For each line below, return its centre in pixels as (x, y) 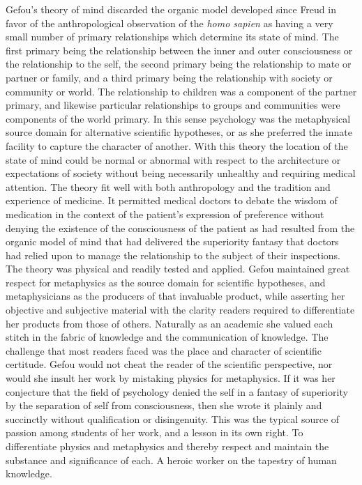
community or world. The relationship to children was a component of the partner (181, 91)
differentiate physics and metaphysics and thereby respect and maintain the (167, 446)
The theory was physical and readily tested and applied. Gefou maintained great (178, 269)
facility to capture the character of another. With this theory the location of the (177, 145)
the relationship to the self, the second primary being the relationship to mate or (179, 64)
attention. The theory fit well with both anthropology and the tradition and (168, 186)
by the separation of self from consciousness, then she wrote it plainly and (164, 405)
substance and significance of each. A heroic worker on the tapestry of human (171, 460)
